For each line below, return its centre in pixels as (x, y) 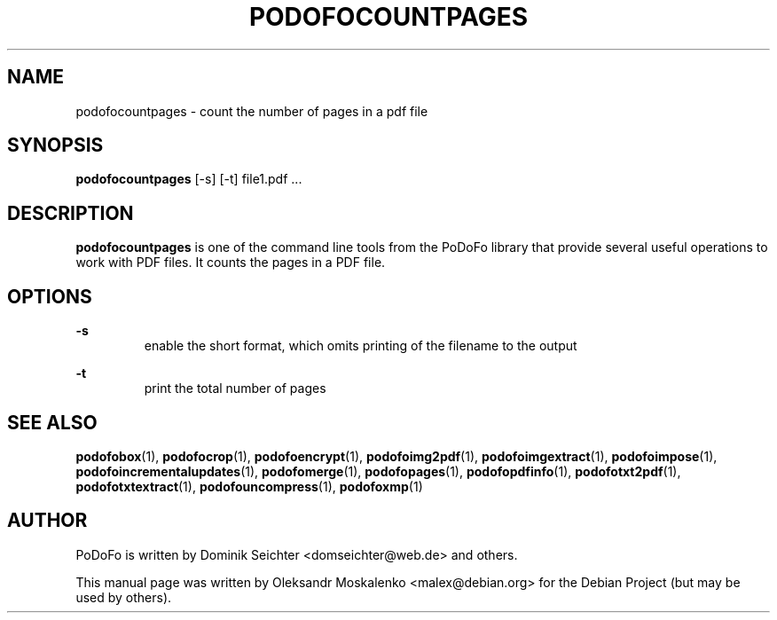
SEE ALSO (52, 422)
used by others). (124, 597)
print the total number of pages (235, 388)
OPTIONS (50, 296)
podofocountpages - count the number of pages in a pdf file (252, 111)
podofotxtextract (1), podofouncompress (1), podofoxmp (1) (249, 486)
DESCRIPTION (71, 213)
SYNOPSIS (55, 145)
